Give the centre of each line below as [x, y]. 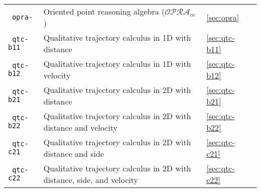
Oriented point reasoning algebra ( [104, 11]
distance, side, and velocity [91, 180]
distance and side [74, 154]
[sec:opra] [223, 17]
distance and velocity [80, 127]
